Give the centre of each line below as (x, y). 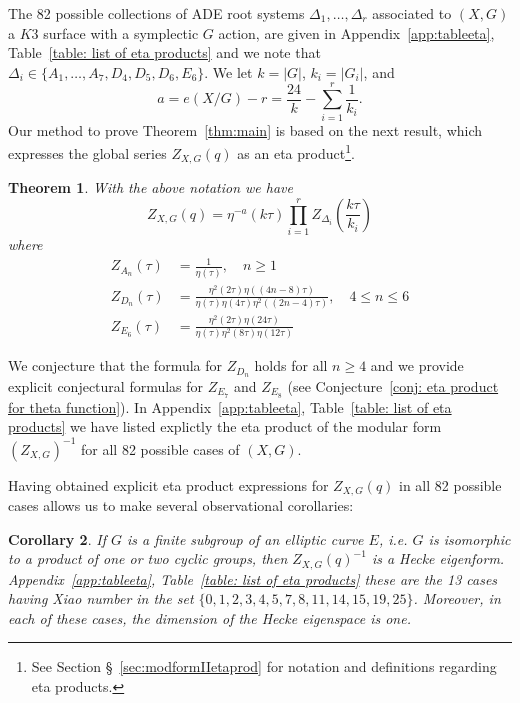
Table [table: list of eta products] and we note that (164, 52)
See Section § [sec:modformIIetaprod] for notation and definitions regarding (264, 666)
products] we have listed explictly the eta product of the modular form (225, 426)
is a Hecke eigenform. (438, 558)
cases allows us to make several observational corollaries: (181, 504)
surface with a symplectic (121, 32)
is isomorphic (469, 538)
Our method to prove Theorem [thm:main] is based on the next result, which (245, 129)
